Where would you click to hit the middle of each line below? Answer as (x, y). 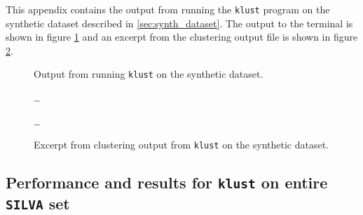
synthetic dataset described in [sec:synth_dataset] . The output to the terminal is (179, 23)
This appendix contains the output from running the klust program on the (168, 9)
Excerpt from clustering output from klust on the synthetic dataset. (181, 145)
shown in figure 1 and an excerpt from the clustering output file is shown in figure (182, 37)
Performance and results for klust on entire (167, 182)
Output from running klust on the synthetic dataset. (149, 74)
